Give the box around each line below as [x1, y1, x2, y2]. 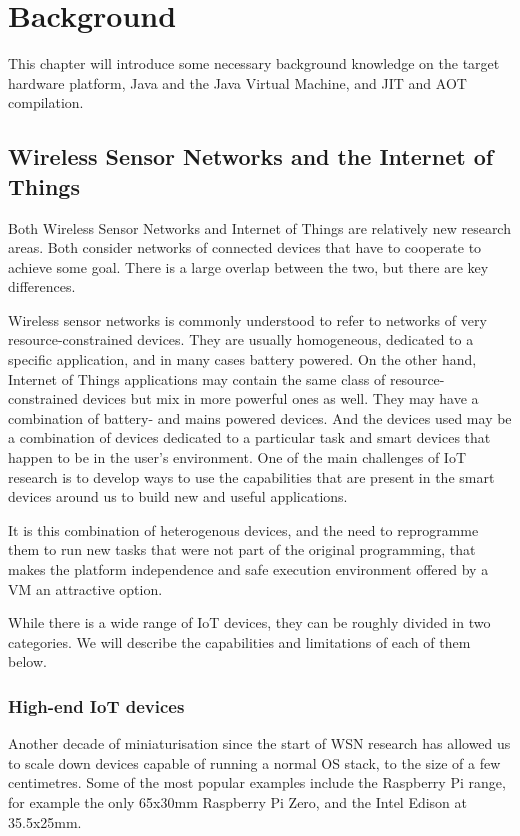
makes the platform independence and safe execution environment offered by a [8, 559, 489, 579]
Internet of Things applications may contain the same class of [8, 368, 386, 389]
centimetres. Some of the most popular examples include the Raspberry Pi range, [8, 772, 506, 793]
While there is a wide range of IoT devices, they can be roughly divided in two [8, 612, 491, 633]
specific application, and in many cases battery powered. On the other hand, [8, 349, 477, 370]
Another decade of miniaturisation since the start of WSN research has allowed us [8, 733, 511, 754]
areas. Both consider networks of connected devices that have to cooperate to [8, 237, 482, 258]
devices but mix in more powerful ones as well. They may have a [82, 388, 479, 409]
